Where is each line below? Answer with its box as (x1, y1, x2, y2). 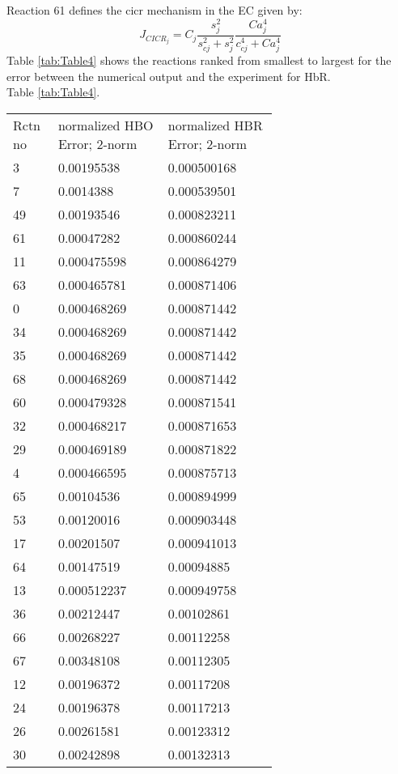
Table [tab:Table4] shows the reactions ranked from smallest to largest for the (6, 51, 392, 68)
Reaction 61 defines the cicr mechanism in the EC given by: (6, 2, 303, 18)
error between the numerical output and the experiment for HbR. (6, 67, 331, 84)
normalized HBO (57, 115, 154, 134)
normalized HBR (167, 115, 263, 134)
